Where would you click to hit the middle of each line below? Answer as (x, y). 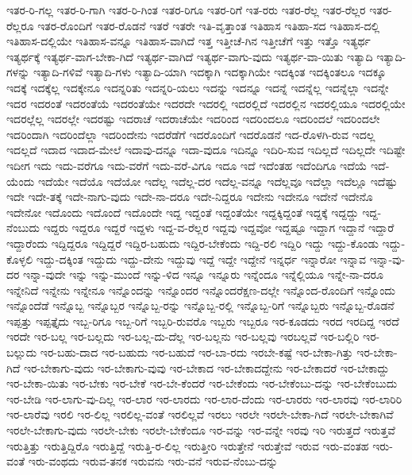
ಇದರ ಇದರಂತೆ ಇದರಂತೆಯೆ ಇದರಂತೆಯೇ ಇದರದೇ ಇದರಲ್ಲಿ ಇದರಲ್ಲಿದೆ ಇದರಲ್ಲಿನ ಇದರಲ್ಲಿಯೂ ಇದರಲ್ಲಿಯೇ (206, 103)
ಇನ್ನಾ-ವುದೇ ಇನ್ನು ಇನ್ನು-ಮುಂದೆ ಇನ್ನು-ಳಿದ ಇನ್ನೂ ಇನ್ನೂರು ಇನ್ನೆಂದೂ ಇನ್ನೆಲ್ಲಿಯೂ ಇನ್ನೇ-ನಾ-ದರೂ (203, 274)
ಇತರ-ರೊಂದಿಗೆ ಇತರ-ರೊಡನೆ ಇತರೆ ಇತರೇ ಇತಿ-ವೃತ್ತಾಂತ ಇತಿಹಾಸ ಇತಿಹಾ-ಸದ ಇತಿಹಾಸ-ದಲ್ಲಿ (209, 25)
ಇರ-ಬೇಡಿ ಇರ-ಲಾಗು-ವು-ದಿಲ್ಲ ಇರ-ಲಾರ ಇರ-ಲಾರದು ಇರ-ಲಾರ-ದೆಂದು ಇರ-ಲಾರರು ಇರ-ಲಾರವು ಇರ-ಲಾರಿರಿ (204, 398)
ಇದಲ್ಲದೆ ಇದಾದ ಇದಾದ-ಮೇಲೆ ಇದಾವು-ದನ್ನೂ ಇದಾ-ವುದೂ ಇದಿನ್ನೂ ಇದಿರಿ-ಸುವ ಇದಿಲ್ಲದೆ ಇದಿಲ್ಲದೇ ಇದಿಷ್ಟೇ (206, 150)
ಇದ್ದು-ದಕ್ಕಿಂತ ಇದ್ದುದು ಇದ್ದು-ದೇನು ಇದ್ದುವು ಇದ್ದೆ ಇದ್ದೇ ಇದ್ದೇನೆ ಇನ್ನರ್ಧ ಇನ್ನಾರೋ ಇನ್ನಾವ (201, 259)
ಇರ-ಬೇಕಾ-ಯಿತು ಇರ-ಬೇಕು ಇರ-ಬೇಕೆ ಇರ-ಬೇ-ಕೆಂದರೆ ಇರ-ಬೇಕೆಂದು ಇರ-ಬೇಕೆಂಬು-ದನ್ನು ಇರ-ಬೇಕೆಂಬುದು (202, 383)
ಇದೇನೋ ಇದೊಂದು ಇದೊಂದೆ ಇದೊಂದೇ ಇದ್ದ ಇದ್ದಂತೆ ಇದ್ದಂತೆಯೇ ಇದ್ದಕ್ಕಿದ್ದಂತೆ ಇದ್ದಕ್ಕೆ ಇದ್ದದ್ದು (183, 212)
